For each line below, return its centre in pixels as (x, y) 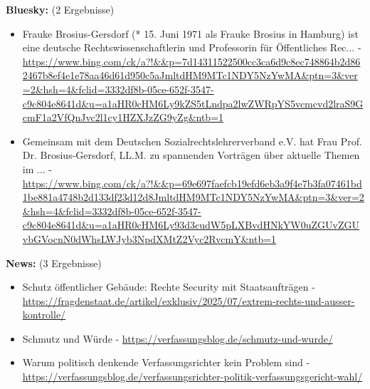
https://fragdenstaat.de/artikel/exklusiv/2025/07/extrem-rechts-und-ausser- (189, 300)
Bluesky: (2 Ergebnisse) (60, 9)
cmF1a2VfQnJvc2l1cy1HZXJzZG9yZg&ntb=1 (123, 117)
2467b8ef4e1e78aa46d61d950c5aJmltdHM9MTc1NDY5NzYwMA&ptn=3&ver (190, 75)
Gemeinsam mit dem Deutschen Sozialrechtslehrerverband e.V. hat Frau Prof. (192, 141)
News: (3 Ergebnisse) (54, 263)
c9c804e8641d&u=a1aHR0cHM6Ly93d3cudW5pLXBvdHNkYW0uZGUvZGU (191, 225)
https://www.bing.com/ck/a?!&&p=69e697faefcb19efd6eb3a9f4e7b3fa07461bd (192, 183)
